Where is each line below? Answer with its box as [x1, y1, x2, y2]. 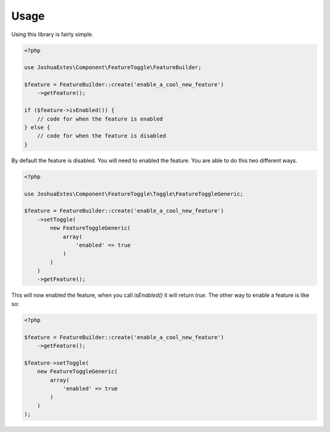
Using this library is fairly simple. [11, 31, 94, 38]
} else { [24, 124, 51, 131]
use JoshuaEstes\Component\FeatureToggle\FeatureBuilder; [24, 64, 202, 71]
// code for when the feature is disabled [37, 132, 166, 140]
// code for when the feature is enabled [37, 115, 163, 122]
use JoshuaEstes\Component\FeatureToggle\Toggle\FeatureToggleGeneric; [24, 190, 244, 197]
